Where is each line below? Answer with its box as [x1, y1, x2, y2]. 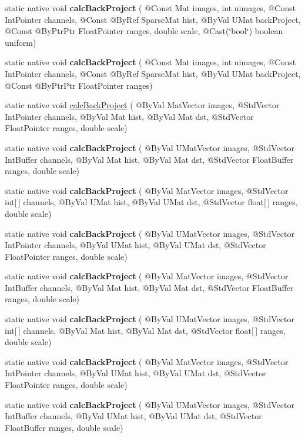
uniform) [5, 36, 36, 48]
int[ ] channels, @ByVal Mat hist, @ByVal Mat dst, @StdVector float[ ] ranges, [5, 324, 286, 336]
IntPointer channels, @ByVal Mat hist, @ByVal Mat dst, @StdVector [5, 110, 254, 122]
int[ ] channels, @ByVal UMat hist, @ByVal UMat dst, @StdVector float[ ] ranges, [5, 196, 298, 208]
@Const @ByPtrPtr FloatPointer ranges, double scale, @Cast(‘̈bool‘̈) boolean [5, 25, 283, 37]
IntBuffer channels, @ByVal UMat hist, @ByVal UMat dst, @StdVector [5, 410, 262, 422]
